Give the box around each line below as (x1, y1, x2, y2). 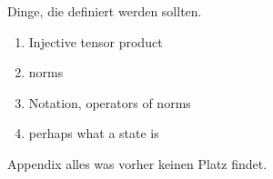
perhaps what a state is (28, 124, 159, 143)
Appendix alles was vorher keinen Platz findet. (7, 154, 268, 173)
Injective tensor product (28, 32, 163, 51)
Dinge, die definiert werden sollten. (7, 2, 202, 20)
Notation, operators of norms (28, 93, 191, 112)
